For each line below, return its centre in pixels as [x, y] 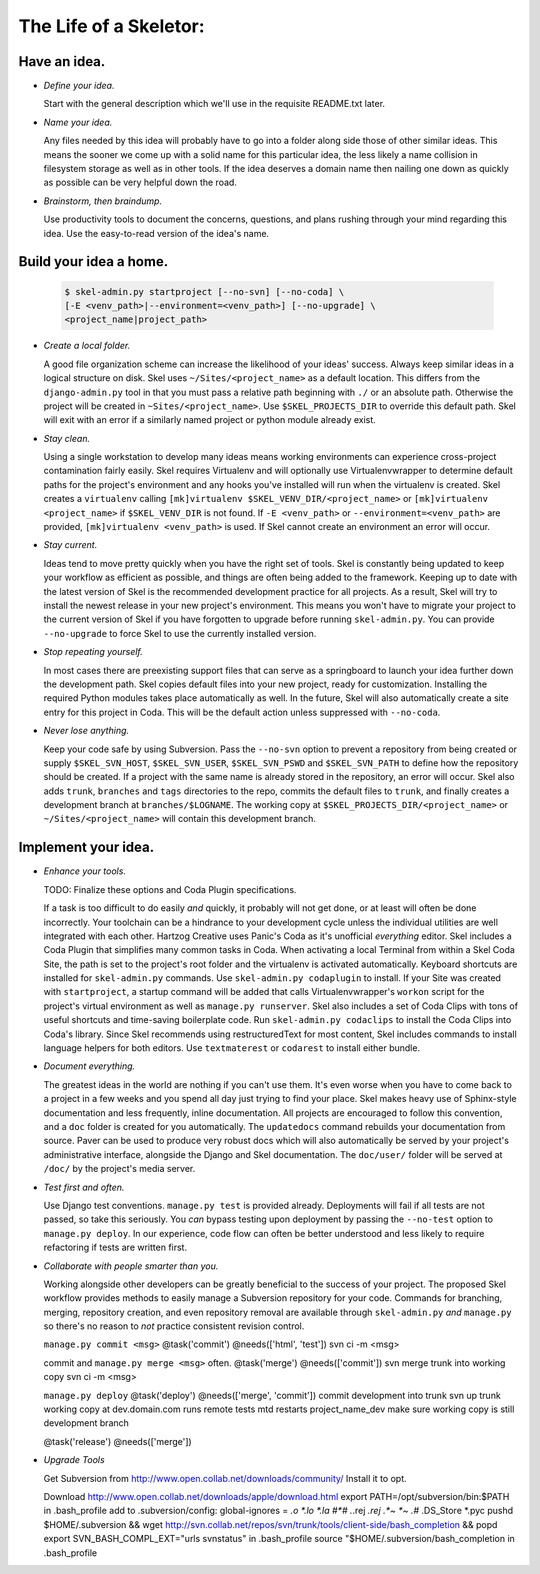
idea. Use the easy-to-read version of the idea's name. [156, 233]
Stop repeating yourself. [93, 652]
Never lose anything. [86, 731]
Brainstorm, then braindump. [103, 201]
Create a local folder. [87, 346]
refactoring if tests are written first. [115, 1247]
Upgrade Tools [74, 1460]
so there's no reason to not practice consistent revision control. [174, 1326]
